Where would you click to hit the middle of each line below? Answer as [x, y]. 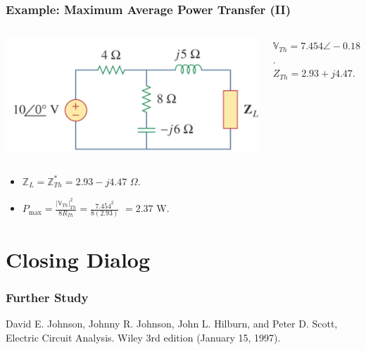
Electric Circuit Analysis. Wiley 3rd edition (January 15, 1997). [143, 337]
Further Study [47, 297]
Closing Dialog [78, 259]
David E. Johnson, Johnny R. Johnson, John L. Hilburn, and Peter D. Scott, [172, 323]
